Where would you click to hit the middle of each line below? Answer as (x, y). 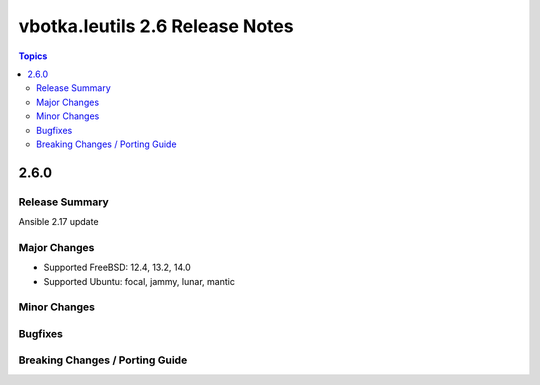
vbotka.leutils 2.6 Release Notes (156, 26)
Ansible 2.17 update (58, 222)
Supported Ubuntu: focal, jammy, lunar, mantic (139, 281)
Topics (33, 56)
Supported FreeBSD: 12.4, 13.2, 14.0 (117, 267)
